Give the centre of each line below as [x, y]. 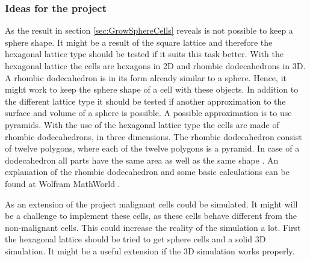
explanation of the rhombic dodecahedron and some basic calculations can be [147, 172]
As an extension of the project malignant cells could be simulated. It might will [151, 204]
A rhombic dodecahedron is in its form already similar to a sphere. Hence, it [146, 77]
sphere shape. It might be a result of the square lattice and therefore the [139, 42]
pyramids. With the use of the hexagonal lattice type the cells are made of [142, 124]
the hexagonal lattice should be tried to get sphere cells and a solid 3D [135, 239]
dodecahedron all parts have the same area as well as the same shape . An [142, 160]
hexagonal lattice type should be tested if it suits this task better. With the [144, 54]
